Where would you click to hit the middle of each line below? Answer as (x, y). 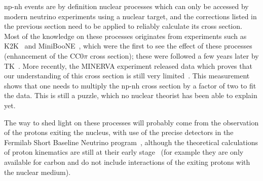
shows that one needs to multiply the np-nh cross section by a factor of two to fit (130, 85)
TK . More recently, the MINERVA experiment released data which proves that (128, 65)
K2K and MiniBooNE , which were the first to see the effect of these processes (128, 46)
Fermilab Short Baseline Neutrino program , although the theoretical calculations (131, 142)
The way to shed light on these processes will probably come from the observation (131, 122)
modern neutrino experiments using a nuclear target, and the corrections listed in (130, 16)
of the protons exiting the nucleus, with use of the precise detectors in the (119, 132)
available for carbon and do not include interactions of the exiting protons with (127, 162)
